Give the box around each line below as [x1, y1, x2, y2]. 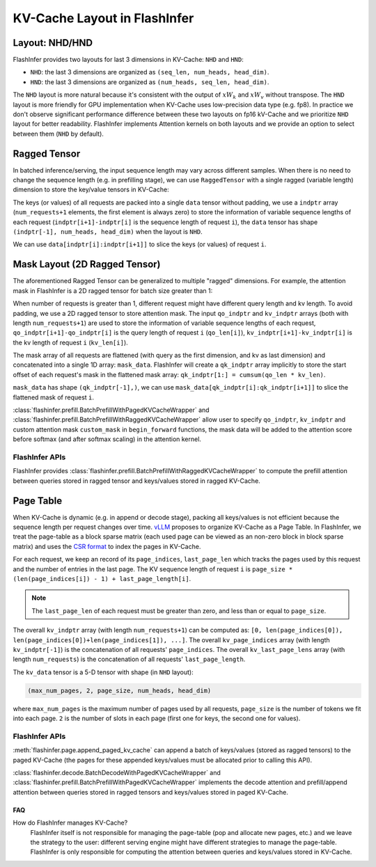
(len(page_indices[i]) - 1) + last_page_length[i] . [13, 574, 191, 582]
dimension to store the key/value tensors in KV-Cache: [13, 185, 170, 194]
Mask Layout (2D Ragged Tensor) [13, 258, 161, 271]
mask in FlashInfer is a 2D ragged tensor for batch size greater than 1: [13, 286, 213, 295]
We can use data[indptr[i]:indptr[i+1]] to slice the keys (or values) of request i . [13, 240, 267, 248]
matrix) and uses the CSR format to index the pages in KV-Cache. [13, 542, 201, 550]
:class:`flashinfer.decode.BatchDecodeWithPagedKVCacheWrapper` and [13, 769, 221, 777]
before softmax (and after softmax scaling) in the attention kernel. [13, 435, 202, 443]
